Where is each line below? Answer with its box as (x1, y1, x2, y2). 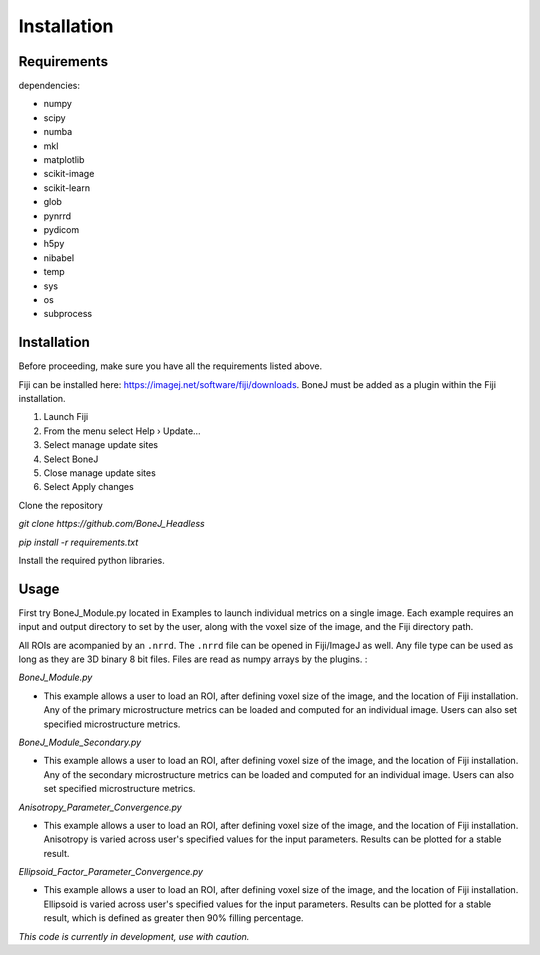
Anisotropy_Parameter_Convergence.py (18, 801, 182, 813)
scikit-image (43, 168, 95, 180)
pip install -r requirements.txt (18, 536, 139, 548)
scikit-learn (43, 181, 90, 194)
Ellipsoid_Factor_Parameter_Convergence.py (18, 866, 204, 878)
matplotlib (43, 154, 85, 166)
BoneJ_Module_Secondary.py (18, 736, 142, 748)
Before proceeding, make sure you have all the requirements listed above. (18, 360, 323, 372)
